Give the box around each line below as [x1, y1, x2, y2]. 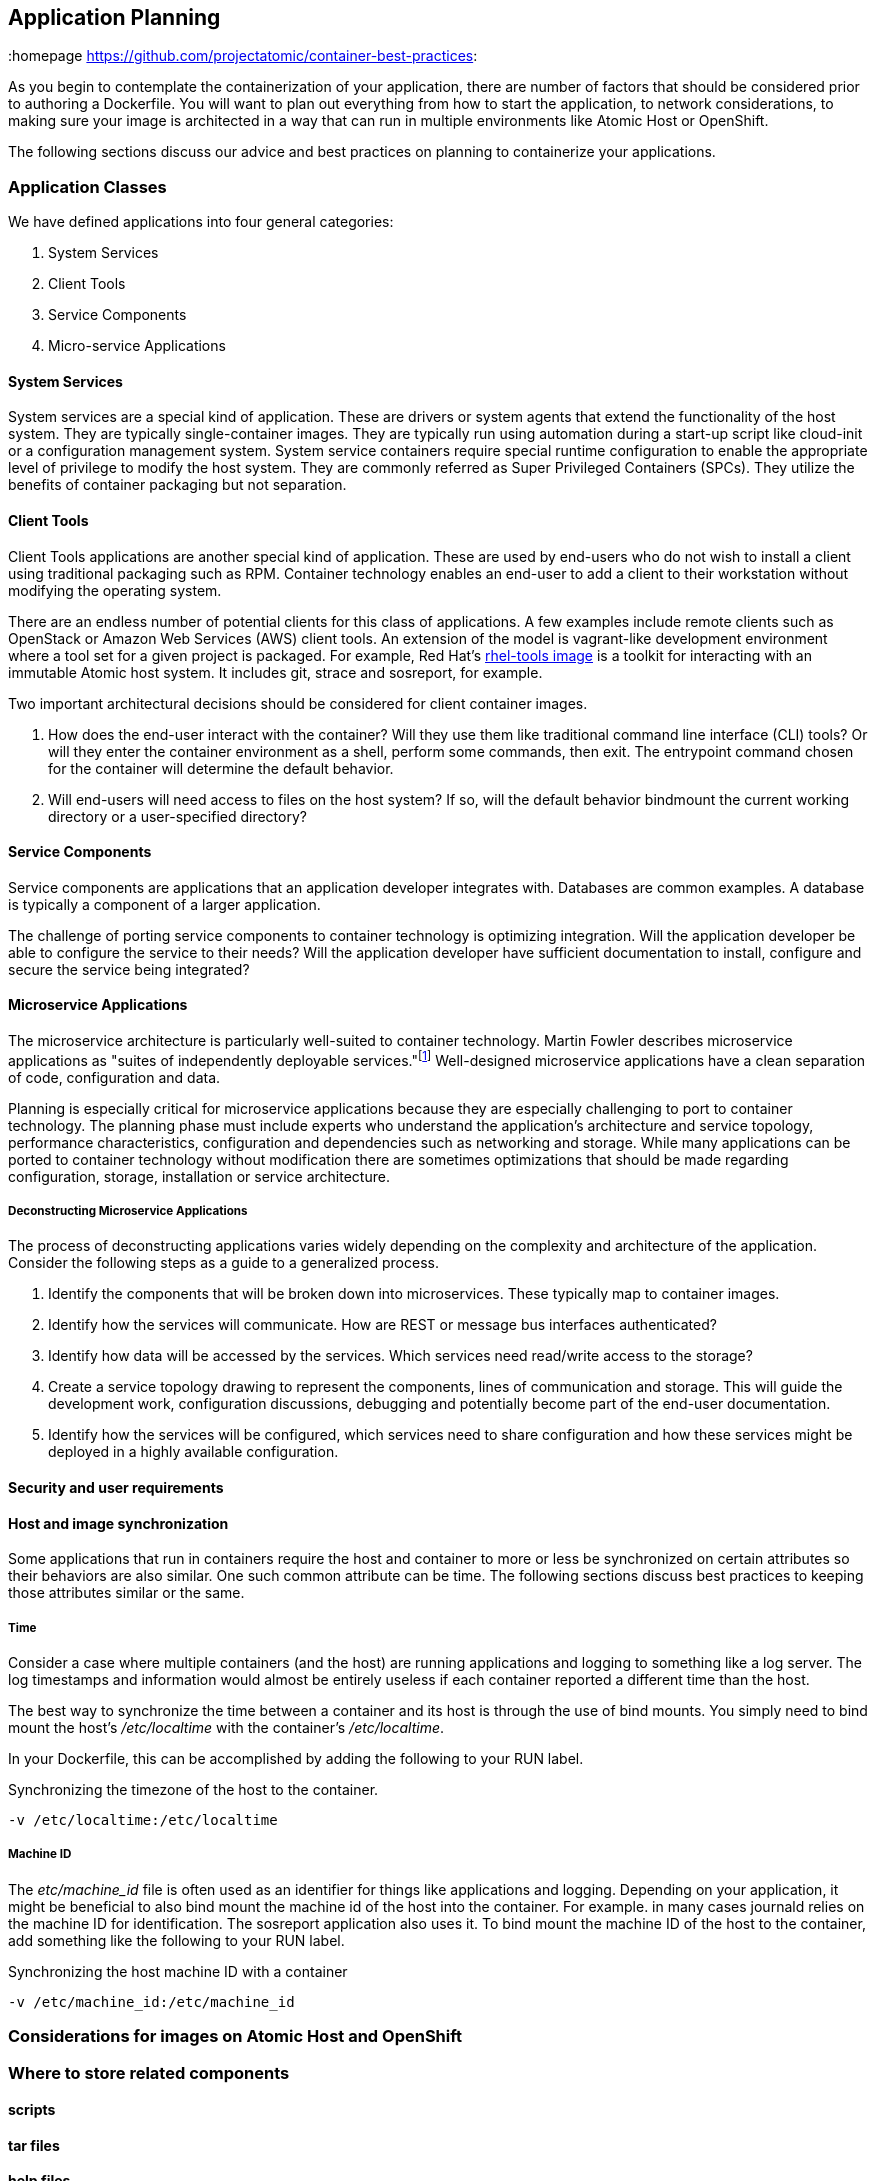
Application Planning [8, 5, 221, 30]
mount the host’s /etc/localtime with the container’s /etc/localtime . [8, 1719, 445, 1737]
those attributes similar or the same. [8, 1584, 245, 1602]
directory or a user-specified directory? [48, 807, 307, 825]
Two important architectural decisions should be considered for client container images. [8, 694, 588, 712]
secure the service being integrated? [8, 960, 250, 978]
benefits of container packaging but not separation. [8, 476, 347, 494]
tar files [8, 2136, 60, 2154]
